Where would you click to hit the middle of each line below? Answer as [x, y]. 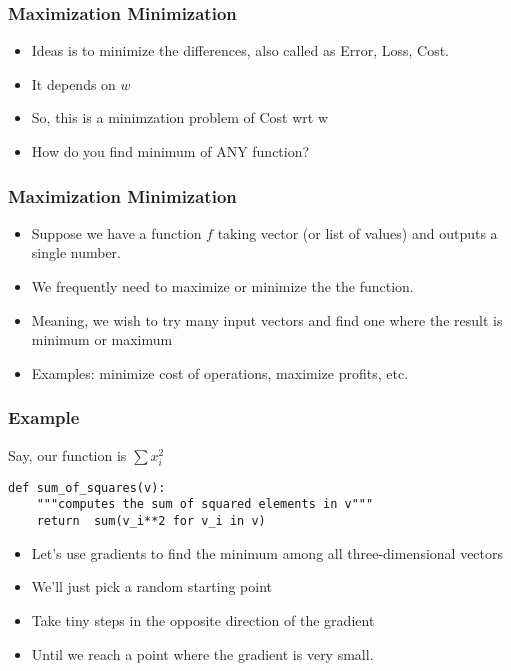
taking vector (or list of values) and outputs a [357, 232]
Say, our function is [67, 454]
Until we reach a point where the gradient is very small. [202, 653]
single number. [76, 252]
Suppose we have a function [116, 232]
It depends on [73, 83]
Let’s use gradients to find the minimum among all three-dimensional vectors [267, 552]
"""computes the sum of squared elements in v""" [205, 504]
